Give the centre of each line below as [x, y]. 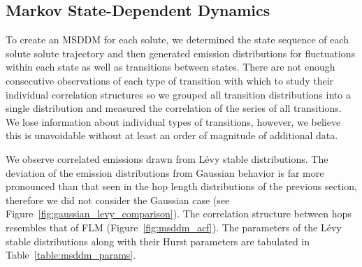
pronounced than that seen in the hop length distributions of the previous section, [182, 186]
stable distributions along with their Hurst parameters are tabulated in [158, 241]
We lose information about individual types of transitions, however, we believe [173, 121]
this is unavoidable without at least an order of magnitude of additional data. [172, 135]
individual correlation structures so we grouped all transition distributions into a [178, 94]
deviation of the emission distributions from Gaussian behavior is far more [165, 172]
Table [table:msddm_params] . [71, 255]
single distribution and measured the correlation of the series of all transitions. [174, 108]
